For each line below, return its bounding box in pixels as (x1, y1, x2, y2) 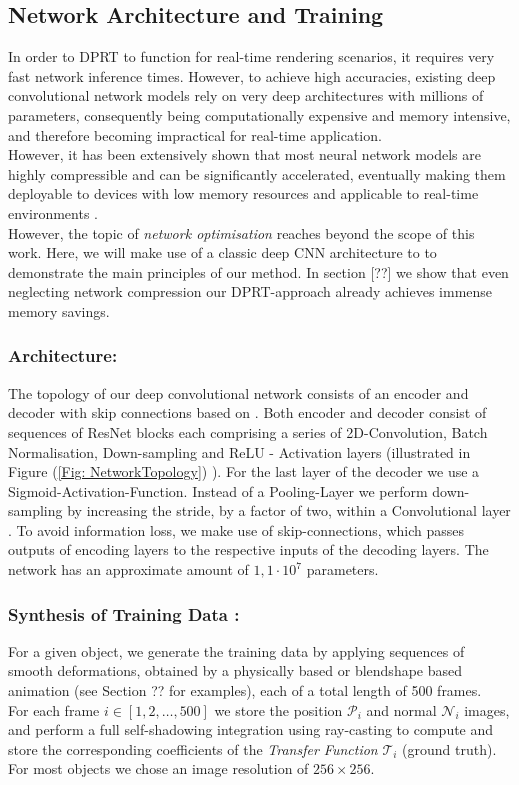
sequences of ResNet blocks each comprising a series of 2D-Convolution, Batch (8, 421, 488, 442)
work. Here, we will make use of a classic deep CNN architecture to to (8, 242, 437, 263)
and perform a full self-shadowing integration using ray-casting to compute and (8, 719, 494, 740)
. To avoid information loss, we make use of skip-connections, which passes (8, 519, 464, 540)
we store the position (214, 699, 343, 720)
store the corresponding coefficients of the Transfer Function (8, 738, 378, 759)
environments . (8, 202, 98, 223)
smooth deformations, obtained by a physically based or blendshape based (8, 660, 463, 681)
